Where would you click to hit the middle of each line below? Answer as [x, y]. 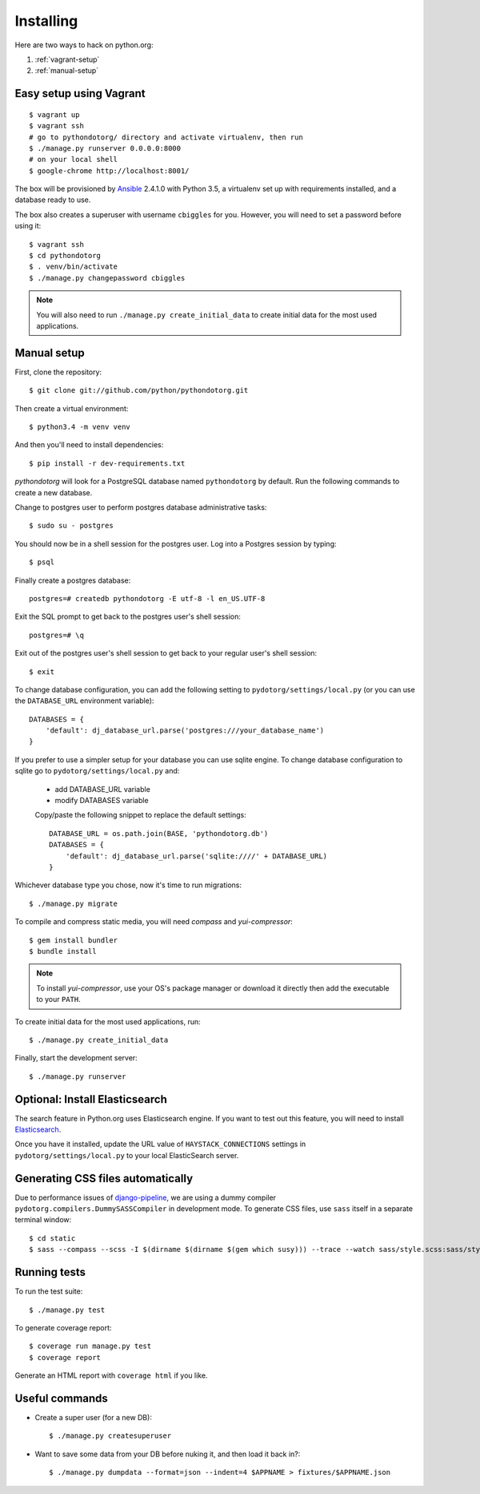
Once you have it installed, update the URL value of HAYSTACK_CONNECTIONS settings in [160, 1144]
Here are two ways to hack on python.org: [84, 45]
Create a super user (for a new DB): [93, 1417]
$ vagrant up [54, 115]
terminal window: [43, 1220]
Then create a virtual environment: [72, 408]
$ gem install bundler [74, 940]
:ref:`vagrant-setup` [67, 59]
